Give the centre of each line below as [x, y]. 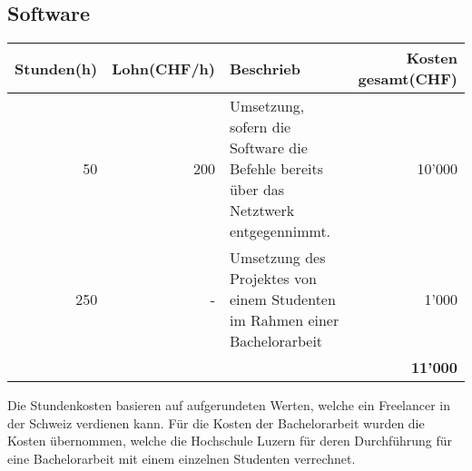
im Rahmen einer [284, 320]
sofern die [260, 127]
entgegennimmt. [280, 231]
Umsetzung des [277, 258]
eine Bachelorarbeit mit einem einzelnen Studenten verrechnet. [182, 458]
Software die [268, 148]
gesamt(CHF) [408, 79]
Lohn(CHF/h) [163, 68]
